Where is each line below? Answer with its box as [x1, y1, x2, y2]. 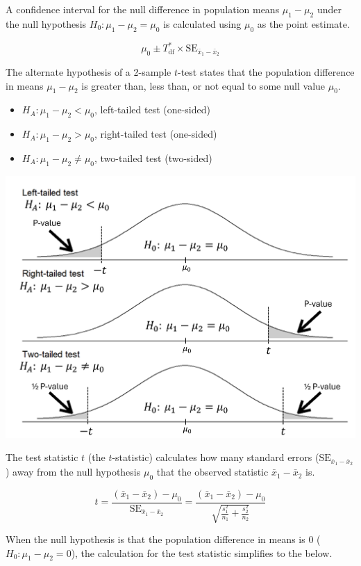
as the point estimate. [257, 16, 350, 31]
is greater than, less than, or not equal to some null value [81, 78, 326, 92]
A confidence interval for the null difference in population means [6, 2, 280, 16]
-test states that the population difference [177, 64, 355, 79]
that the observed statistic [156, 464, 269, 479]
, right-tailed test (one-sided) [94, 127, 217, 141]
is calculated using [163, 16, 242, 31]
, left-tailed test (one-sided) [94, 102, 210, 117]
